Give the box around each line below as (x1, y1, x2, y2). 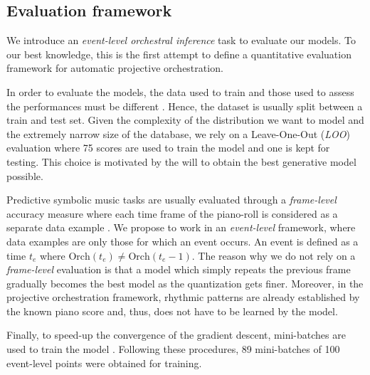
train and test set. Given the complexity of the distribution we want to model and (6, 112, 364, 127)
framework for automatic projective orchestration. (6, 60, 223, 75)
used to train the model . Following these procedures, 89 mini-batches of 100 (6, 342, 340, 356)
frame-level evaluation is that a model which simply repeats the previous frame (6, 262, 351, 277)
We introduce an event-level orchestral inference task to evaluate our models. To (6, 33, 356, 48)
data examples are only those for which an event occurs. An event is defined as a (6, 233, 359, 248)
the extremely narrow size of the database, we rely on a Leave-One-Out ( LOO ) (6, 126, 350, 141)
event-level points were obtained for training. (6, 355, 202, 370)
